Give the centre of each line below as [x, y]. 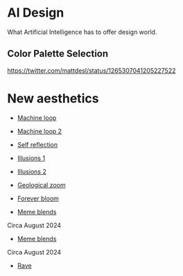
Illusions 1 [31, 158]
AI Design [36, 13]
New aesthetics [53, 98]
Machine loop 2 [40, 131]
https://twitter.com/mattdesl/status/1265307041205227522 [91, 70]
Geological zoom [41, 184]
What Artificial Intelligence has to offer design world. [82, 32]
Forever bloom [38, 198]
